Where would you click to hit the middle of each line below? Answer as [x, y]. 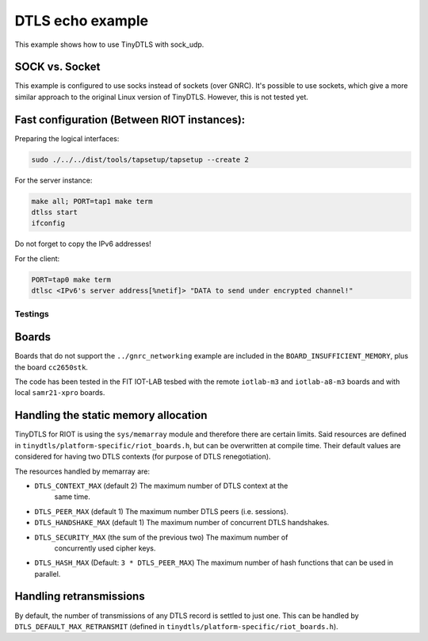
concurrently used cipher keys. [105, 548]
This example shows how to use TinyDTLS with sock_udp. [109, 44]
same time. [73, 497]
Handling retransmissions [80, 596]
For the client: [37, 259]
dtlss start [55, 213]
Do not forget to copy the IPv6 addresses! [83, 244]
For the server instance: [53, 180]
